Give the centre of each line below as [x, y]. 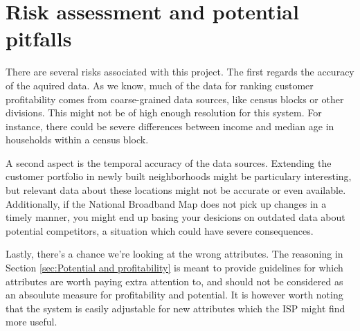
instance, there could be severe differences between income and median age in [170, 126]
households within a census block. [77, 140]
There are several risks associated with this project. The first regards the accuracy [180, 72]
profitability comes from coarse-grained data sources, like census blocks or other [175, 99]
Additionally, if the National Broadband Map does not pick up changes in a [166, 203]
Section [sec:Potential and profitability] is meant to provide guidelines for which [174, 268]
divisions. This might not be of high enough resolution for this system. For [164, 113]
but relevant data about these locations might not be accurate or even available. [176, 190]
